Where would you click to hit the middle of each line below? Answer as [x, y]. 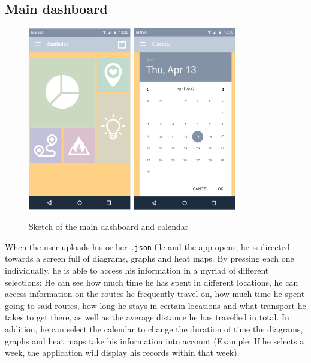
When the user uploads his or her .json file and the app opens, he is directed [147, 246]
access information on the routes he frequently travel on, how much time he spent [155, 294]
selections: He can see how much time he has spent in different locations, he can [152, 282]
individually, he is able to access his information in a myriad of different [137, 270]
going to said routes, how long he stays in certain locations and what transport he [155, 305]
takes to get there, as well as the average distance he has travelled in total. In [147, 317]
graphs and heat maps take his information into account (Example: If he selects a [155, 340]
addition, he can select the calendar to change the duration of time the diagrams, [154, 328]
